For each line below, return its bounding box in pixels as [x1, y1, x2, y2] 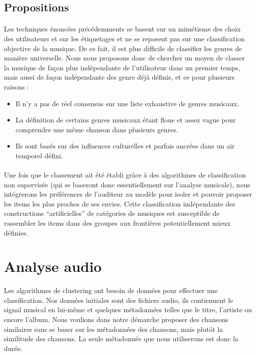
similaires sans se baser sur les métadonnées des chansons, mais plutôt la [4, 324, 223, 334]
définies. [4, 227, 29, 237]
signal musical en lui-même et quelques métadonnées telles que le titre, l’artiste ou [4, 304, 252, 315]
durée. [4, 343, 23, 353]
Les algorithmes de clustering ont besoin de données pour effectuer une [4, 285, 218, 296]
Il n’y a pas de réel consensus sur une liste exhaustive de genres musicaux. [15, 98, 239, 108]
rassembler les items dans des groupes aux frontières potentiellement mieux [4, 218, 231, 228]
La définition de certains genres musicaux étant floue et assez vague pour [15, 115, 236, 125]
